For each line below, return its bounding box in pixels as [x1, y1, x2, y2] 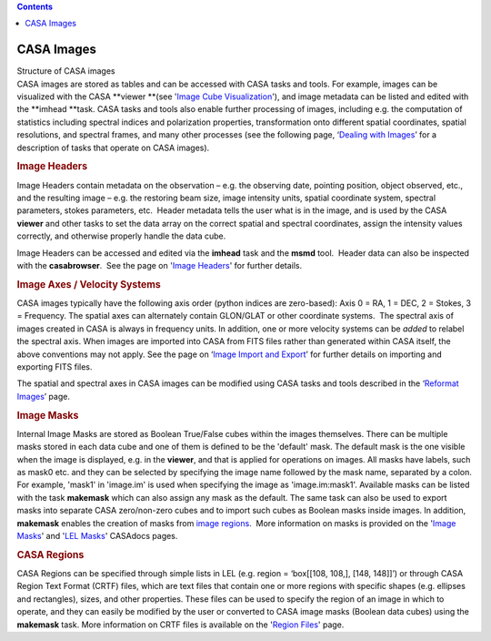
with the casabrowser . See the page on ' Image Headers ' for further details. [16, 260, 303, 271]
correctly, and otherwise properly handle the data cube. [16, 230, 226, 241]
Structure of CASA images [16, 66, 115, 76]
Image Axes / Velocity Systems [16, 278, 161, 290]
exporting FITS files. [16, 361, 93, 372]
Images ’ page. [16, 391, 70, 402]
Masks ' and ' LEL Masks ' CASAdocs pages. [16, 530, 178, 541]
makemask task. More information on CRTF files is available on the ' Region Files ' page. [16, 619, 345, 630]
